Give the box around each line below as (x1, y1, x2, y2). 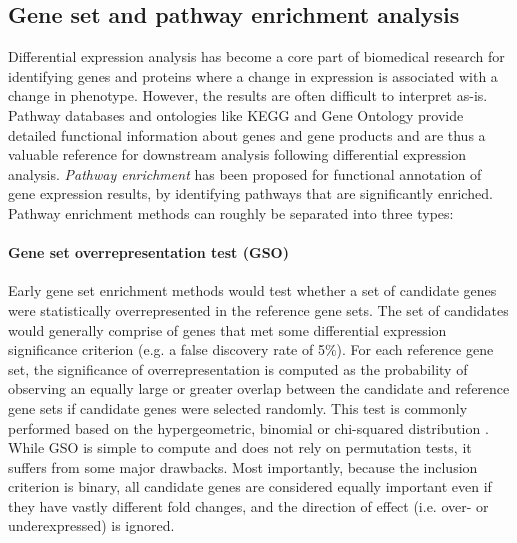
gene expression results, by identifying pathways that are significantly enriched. (8, 183, 493, 204)
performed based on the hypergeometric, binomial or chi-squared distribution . (8, 417, 489, 438)
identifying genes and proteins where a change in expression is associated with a (8, 65, 498, 86)
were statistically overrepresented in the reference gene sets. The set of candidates (8, 299, 509, 320)
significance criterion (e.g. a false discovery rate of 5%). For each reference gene (8, 339, 494, 360)
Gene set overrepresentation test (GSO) (8, 242, 289, 263)
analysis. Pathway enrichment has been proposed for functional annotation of (8, 163, 482, 184)
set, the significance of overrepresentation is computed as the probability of (8, 358, 468, 379)
